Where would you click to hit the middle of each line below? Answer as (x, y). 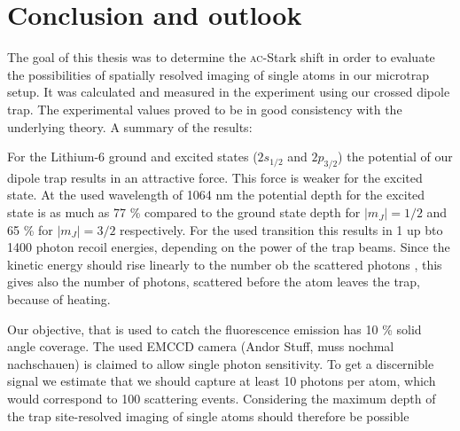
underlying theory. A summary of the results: (130, 126)
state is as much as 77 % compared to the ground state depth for (184, 212)
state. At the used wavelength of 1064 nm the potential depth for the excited (216, 195)
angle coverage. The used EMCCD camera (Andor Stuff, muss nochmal (201, 346)
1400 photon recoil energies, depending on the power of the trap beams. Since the (229, 247)
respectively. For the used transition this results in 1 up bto (281, 229)
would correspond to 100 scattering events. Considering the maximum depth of (222, 399)
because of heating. (59, 299)
